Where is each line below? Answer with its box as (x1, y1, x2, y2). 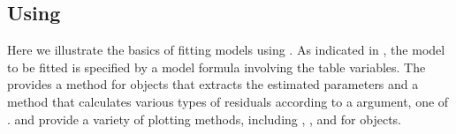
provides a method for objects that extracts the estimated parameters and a (7, 75, 419, 93)
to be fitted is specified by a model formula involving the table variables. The (7, 57, 426, 76)
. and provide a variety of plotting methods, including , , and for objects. (7, 109, 401, 128)
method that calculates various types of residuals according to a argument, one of (7, 92, 449, 110)
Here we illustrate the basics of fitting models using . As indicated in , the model (7, 41, 445, 59)
